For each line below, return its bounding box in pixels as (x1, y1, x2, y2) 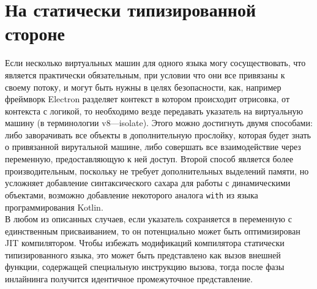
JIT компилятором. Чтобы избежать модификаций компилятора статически (5, 236, 285, 249)
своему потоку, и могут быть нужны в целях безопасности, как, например (5, 80, 282, 93)
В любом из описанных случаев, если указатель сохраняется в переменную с (5, 212, 292, 225)
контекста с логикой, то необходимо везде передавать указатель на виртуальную (5, 104, 304, 117)
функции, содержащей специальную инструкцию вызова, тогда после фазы (5, 260, 285, 273)
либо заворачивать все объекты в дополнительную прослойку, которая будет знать (5, 128, 311, 141)
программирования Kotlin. (5, 200, 103, 213)
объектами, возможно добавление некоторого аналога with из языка (5, 188, 258, 201)
